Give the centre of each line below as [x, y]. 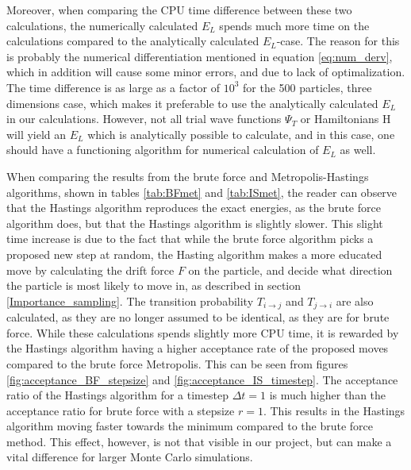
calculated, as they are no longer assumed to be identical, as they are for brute [198, 317]
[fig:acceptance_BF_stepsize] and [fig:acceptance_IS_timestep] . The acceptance [202, 379]
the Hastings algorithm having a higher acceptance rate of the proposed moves [198, 348]
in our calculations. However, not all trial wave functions [144, 119]
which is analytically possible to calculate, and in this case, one [241, 134]
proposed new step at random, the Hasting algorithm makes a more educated [194, 254]
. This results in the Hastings [334, 410]
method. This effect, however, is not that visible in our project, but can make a [199, 441]
